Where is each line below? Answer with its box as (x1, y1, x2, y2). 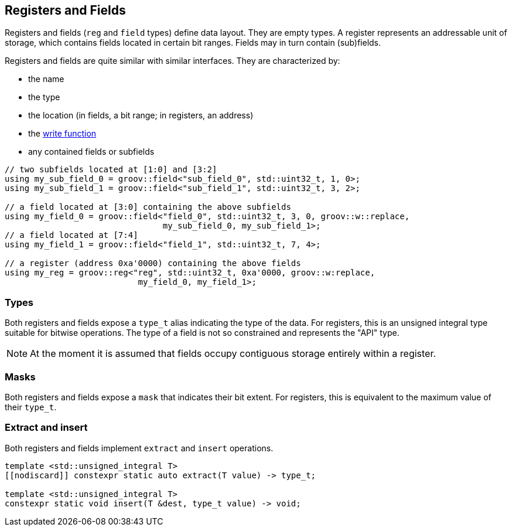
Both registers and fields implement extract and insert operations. (5, 442, 274, 453)
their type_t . (5, 401, 57, 412)
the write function (28, 128, 97, 139)
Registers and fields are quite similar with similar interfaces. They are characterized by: (5, 56, 340, 66)
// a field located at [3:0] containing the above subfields (5, 202, 291, 212)
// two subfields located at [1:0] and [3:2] (5, 165, 217, 175)
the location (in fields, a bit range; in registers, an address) (28, 110, 254, 121)
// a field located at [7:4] (5, 230, 138, 240)
